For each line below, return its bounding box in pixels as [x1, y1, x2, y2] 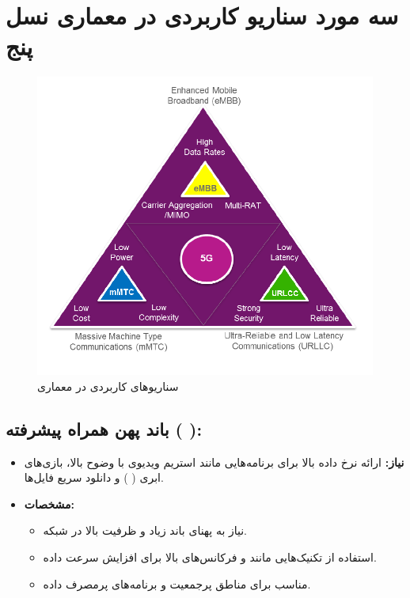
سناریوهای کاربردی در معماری [37, 377, 179, 394]
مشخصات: [24, 495, 74, 512]
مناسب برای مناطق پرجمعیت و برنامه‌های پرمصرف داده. [43, 575, 311, 592]
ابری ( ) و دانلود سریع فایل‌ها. [24, 469, 164, 486]
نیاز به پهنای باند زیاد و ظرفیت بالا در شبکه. [43, 522, 247, 539]
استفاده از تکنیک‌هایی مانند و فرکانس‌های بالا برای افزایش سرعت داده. [43, 548, 377, 565]
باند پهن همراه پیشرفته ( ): [6, 416, 203, 441]
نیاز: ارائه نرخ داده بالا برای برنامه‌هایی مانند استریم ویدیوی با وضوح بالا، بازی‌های [24, 453, 404, 470]
